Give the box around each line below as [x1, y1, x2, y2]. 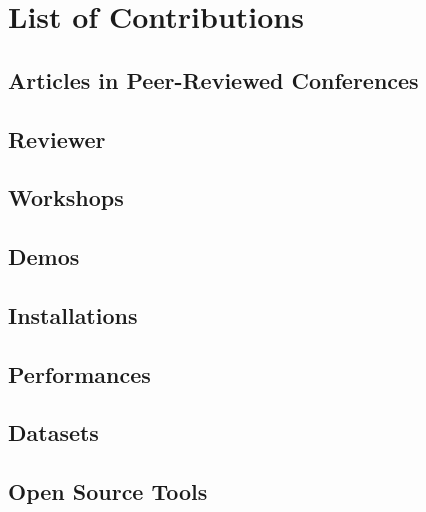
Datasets [8, 417, 99, 448]
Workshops [8, 182, 124, 213]
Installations [8, 299, 138, 330]
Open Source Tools [8, 476, 208, 507]
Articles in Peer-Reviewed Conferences [8, 64, 419, 95]
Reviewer [8, 123, 106, 154]
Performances [8, 358, 151, 389]
